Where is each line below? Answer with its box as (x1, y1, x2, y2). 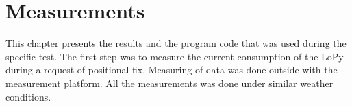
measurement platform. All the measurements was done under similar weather (5, 75, 334, 90)
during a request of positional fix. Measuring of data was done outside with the (5, 63, 338, 77)
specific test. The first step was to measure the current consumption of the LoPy (5, 49, 344, 63)
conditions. (5, 89, 51, 103)
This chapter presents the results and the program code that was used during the (5, 36, 347, 50)
